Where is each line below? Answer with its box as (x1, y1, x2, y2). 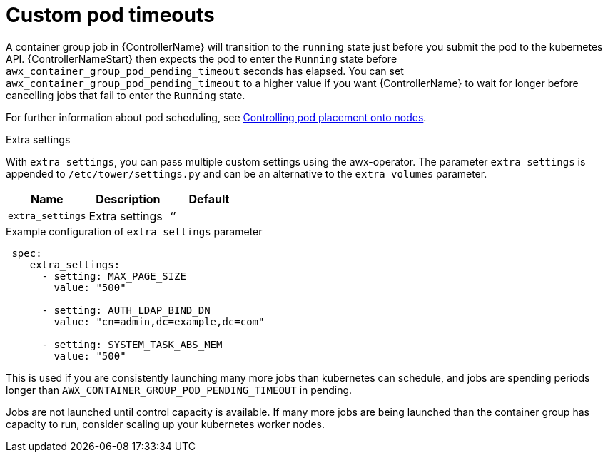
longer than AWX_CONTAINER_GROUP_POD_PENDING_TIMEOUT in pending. (6, 383, 353, 396)
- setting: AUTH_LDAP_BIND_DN (41, 304, 211, 316)
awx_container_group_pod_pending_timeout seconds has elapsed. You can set (6, 64, 404, 77)
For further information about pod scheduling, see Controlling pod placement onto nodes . (6, 111, 427, 123)
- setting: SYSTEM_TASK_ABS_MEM (41, 338, 223, 350)
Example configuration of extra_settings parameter (6, 225, 263, 238)
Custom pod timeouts (6, 3, 215, 27)
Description (96, 191, 161, 206)
